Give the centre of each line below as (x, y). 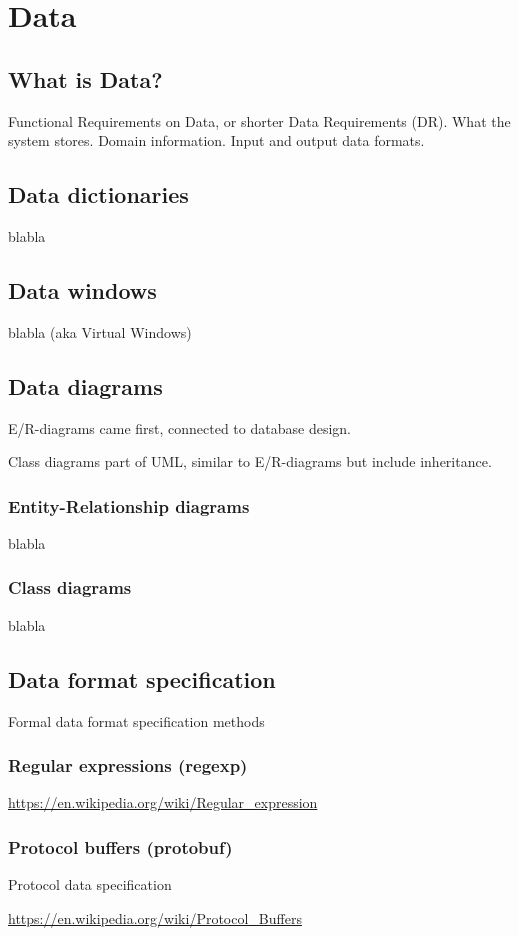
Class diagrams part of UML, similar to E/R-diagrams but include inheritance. (250, 461)
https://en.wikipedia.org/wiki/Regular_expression (163, 802)
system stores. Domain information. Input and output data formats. (216, 140)
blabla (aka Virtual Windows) (100, 331)
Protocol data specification (90, 884)
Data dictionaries (98, 194)
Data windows (82, 289)
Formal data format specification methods (136, 720)
